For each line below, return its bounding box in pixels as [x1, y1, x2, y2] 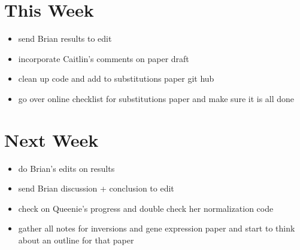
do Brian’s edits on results [18, 162, 115, 174]
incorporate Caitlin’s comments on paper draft [18, 52, 189, 64]
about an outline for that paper [18, 234, 134, 246]
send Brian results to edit [18, 32, 112, 45]
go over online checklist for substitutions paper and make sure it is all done [18, 92, 295, 104]
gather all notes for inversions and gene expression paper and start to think [18, 222, 295, 234]
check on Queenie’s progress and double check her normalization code [18, 202, 274, 214]
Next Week [4, 127, 99, 152]
